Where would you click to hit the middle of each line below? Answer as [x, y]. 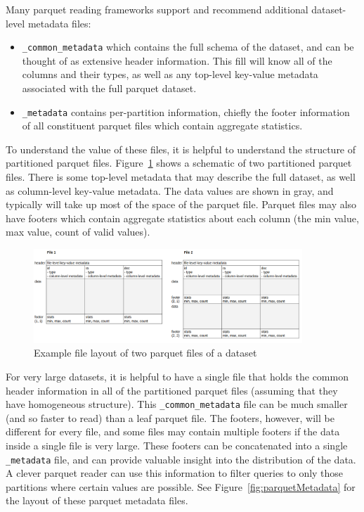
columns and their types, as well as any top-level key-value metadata [170, 74]
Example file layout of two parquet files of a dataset [145, 353]
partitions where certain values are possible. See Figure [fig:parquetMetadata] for [181, 486]
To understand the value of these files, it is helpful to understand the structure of [181, 149]
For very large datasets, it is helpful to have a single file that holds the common [177, 376]
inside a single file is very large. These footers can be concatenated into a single [177, 446]
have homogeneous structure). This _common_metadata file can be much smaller [177, 404]
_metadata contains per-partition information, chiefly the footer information [186, 111]
